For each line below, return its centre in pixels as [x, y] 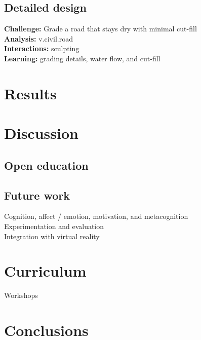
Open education [46, 165]
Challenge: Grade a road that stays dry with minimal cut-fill [100, 29]
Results [30, 93]
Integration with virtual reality [52, 236]
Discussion [41, 133]
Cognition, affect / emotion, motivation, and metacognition [96, 216]
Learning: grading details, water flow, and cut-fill [82, 58]
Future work [37, 195]
